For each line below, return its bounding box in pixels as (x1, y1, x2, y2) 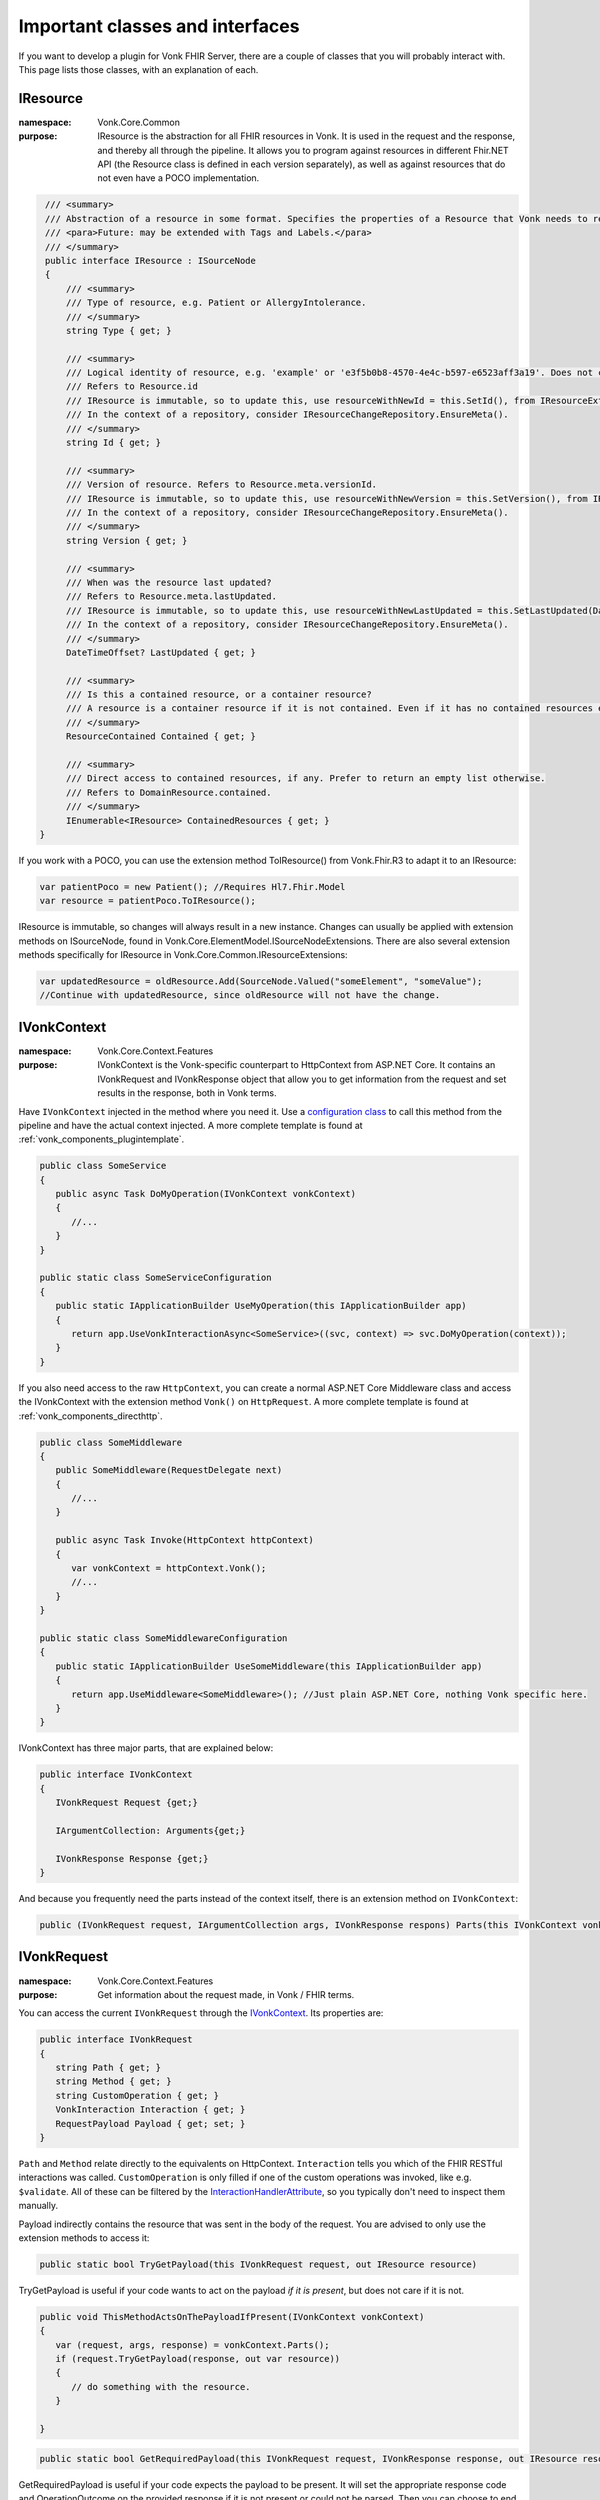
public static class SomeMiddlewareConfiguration (39, 1632, 288, 1644)
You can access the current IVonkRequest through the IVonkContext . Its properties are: (18, 2007, 384, 2019)
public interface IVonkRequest (39, 2034, 194, 2045)
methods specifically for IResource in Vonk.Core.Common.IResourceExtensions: (18, 949, 349, 961)
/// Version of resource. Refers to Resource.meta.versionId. (65, 479, 378, 490)
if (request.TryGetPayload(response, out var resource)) (55, 2353, 341, 2365)
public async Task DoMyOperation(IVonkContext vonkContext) (55, 1188, 357, 1200)
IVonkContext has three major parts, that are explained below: (18, 1742, 274, 1754)
